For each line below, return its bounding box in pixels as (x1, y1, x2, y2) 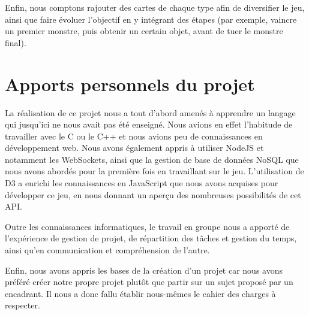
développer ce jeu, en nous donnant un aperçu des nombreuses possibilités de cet (5, 188, 301, 201)
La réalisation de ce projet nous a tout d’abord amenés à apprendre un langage (5, 106, 296, 119)
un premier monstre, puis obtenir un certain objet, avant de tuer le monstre (5, 25, 283, 37)
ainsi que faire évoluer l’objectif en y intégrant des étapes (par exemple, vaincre (5, 13, 297, 25)
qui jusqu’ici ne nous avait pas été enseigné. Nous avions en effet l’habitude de (5, 118, 293, 131)
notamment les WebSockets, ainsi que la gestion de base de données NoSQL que (5, 153, 299, 165)
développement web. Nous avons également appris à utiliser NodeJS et (5, 141, 264, 154)
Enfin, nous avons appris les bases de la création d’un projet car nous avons (5, 263, 283, 276)
